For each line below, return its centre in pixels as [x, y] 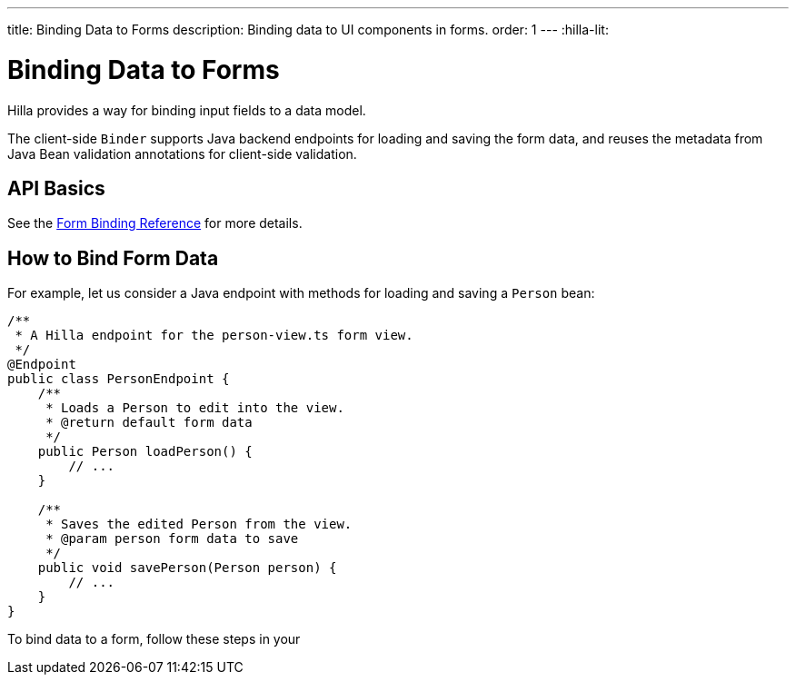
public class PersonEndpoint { [119, 379]
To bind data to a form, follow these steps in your [154, 639]
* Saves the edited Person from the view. [199, 524]
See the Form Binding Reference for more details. [155, 223]
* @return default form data [149, 423]
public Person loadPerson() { [145, 452]
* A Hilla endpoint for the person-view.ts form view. [214, 336]
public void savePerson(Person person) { [187, 568]
